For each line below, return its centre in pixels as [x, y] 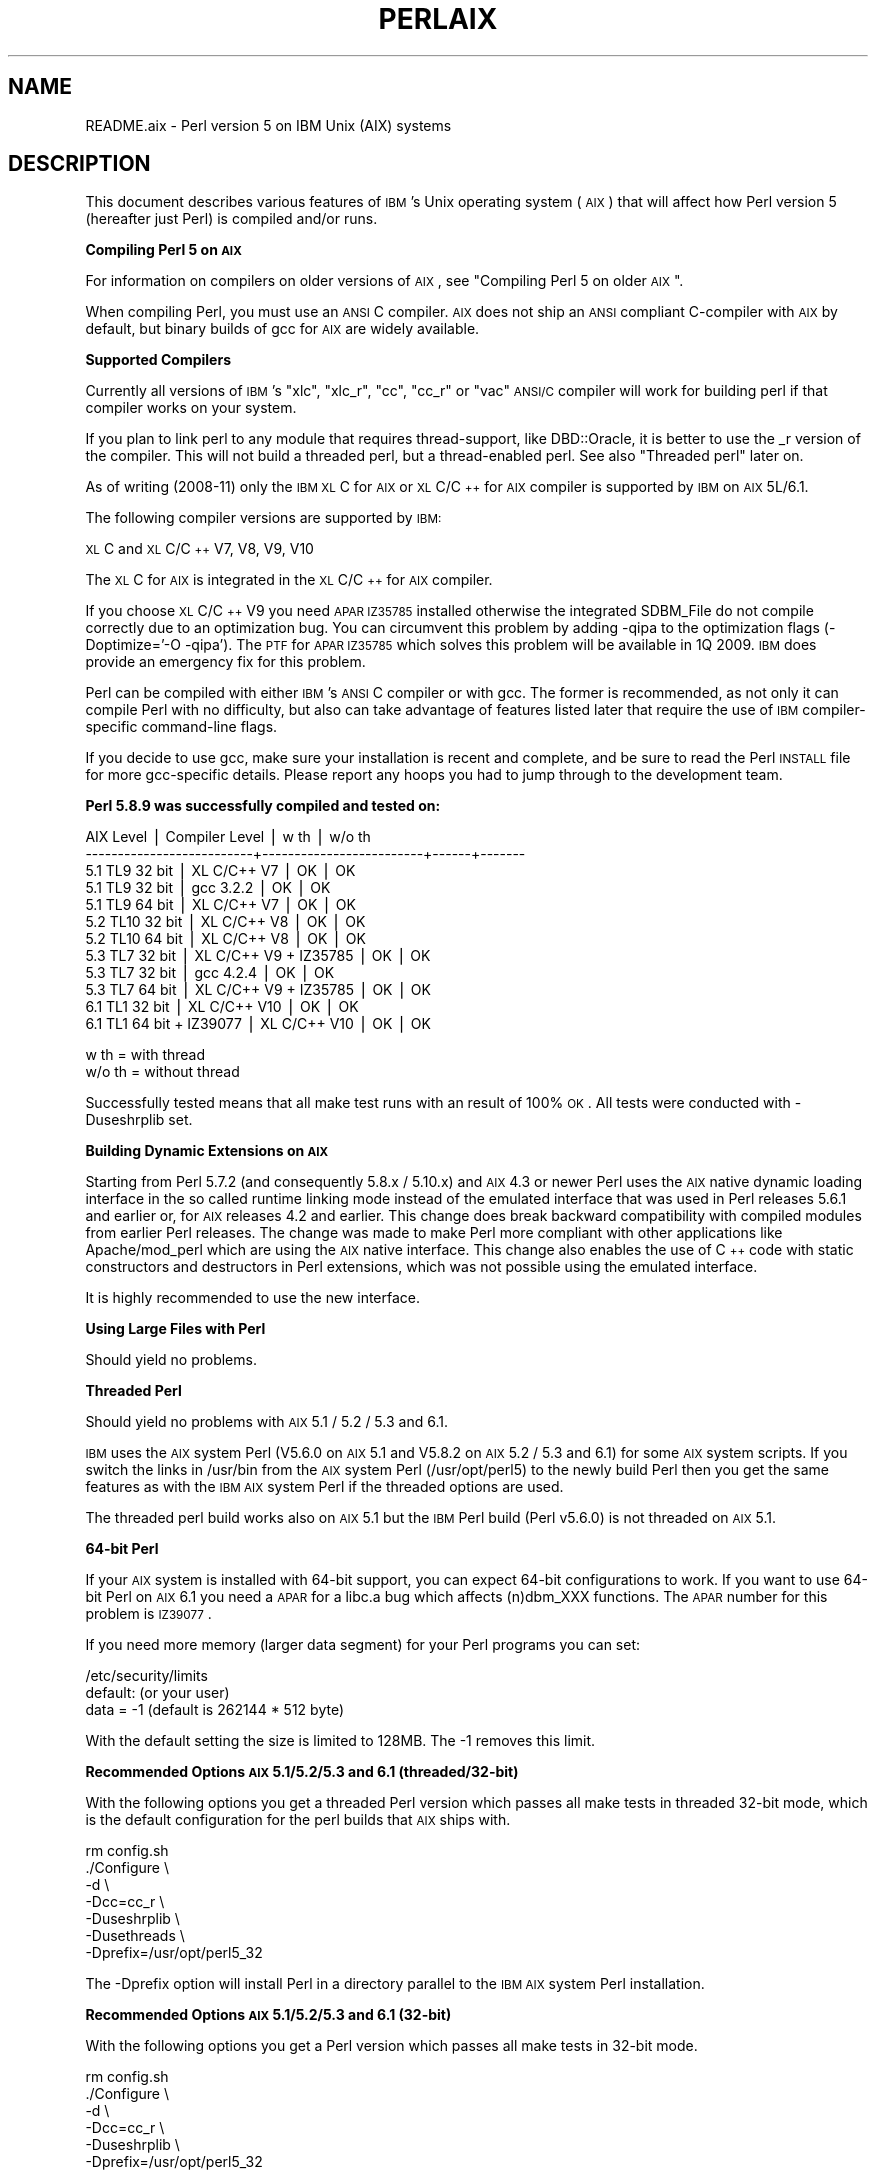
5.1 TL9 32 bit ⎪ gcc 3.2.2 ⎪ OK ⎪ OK [208, 888]
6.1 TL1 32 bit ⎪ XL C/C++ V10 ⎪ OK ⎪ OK [222, 1007]
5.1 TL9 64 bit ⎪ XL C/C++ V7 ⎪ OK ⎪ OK [220, 905]
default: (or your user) [157, 1693]
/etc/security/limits [146, 1676]
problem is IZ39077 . [148, 1614]
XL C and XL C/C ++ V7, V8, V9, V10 [199, 549]
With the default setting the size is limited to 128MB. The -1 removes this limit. [340, 1741]
